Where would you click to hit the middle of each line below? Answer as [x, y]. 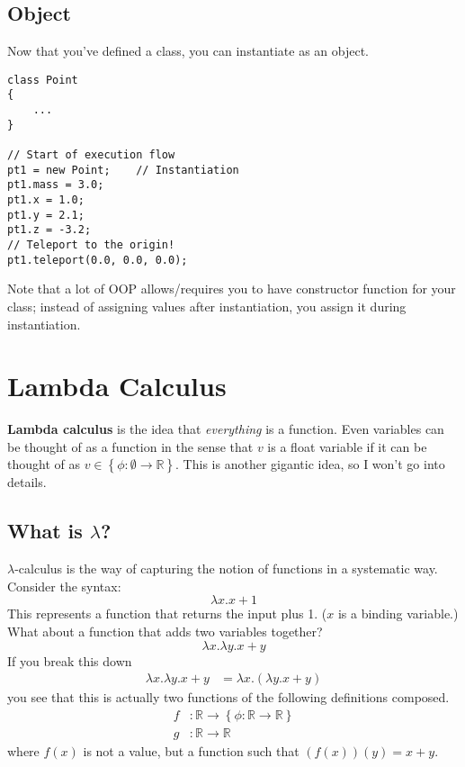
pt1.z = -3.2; [49, 230]
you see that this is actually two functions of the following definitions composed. [228, 697]
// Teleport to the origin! [91, 245]
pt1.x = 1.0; [46, 200]
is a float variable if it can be [347, 446]
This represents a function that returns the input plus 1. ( [167, 614]
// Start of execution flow [91, 155]
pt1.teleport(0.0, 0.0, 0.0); [98, 260]
